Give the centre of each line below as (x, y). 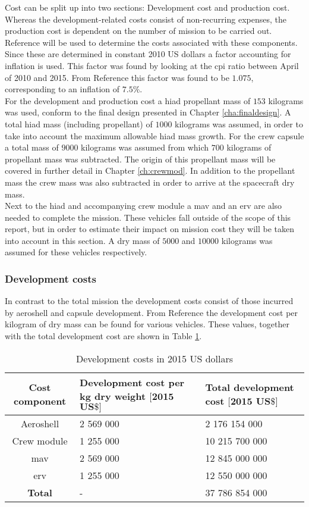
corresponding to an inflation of (62, 89)
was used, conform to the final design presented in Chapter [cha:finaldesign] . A (148, 112)
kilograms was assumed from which (145, 147)
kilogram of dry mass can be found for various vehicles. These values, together (147, 324)
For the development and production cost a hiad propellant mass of (128, 100)
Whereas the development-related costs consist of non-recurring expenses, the (146, 19)
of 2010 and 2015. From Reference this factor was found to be (117, 77)
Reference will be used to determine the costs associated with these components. (151, 42)
